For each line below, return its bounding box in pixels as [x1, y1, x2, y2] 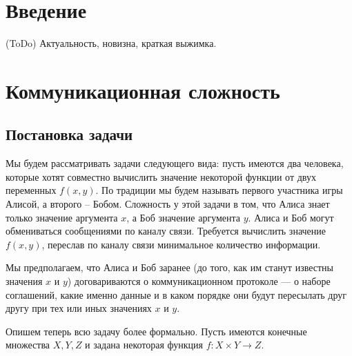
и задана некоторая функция [85, 337, 204, 352]
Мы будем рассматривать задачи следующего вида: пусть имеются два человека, [6, 156, 344, 170]
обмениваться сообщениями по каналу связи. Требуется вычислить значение [6, 224, 326, 238]
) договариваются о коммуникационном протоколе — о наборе [67, 274, 331, 288]
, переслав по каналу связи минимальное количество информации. [41, 237, 321, 251]
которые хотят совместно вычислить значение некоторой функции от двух [6, 169, 316, 184]
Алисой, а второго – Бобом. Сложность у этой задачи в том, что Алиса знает [6, 197, 330, 211]
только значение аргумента [6, 210, 118, 224]
